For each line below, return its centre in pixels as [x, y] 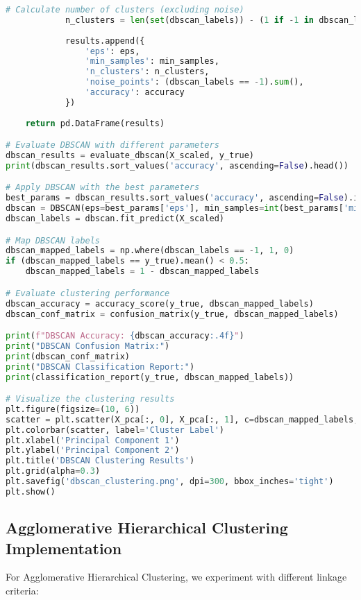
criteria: [22, 590]
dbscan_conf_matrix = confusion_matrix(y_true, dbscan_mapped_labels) [172, 314]
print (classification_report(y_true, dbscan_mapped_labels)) [150, 377]
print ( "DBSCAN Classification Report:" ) [100, 367]
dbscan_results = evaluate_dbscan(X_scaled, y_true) [130, 156]
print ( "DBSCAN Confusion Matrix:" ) [88, 346]
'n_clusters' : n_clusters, [147, 72]
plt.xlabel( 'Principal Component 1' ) [93, 440]
